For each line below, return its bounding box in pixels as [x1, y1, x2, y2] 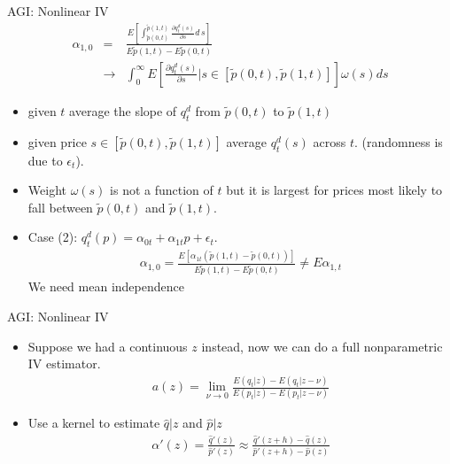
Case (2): [27, 228, 78, 246]
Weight [27, 181, 66, 199]
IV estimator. [27, 354, 101, 373]
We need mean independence [27, 277, 184, 296]
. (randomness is [353, 132, 443, 151]
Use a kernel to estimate [27, 414, 160, 432]
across [313, 132, 346, 151]
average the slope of [69, 101, 177, 120]
